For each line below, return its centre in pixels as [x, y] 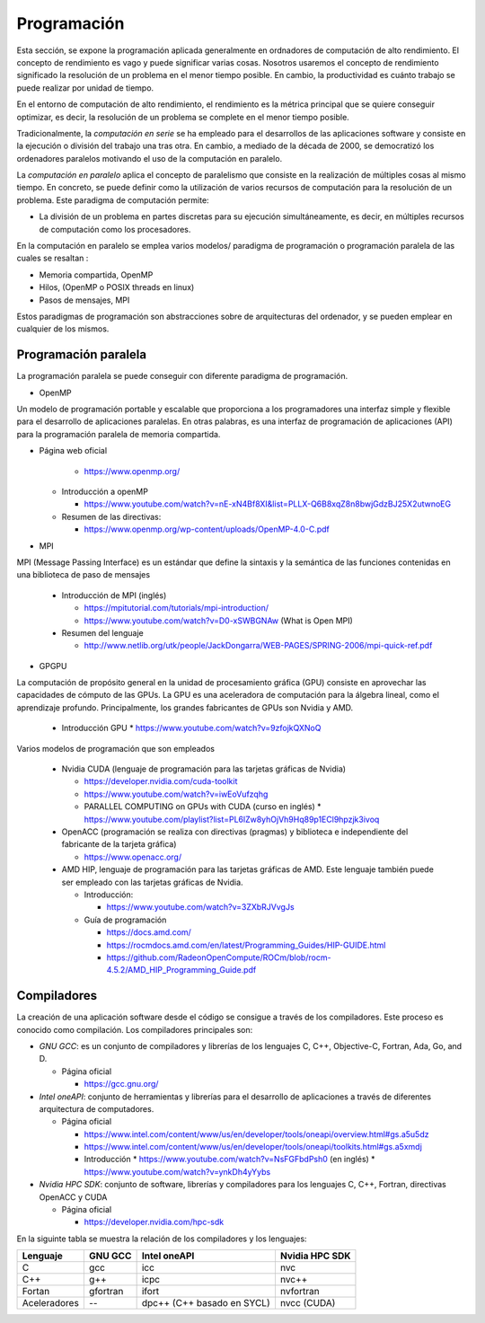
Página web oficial [73, 451]
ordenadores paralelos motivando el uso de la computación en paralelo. [150, 158]
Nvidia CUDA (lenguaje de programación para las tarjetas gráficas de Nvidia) [203, 769]
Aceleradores [51, 1303]
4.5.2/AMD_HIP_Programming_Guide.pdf [181, 970]
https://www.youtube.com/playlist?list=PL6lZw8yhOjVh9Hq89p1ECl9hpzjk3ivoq [232, 819]
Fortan [36, 1292]
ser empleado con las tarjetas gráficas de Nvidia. [152, 882]
